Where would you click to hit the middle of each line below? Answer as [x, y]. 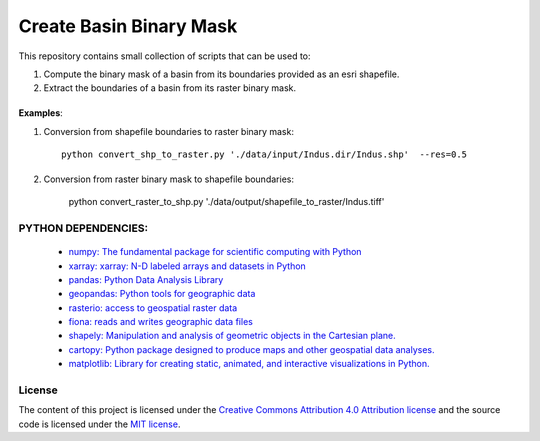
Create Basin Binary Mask [128, 26]
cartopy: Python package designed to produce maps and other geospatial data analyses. [251, 349]
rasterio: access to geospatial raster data [153, 307]
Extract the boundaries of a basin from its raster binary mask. [170, 88]
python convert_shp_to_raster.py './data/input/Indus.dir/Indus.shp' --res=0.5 [264, 154]
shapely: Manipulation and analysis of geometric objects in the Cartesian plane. [232, 336]
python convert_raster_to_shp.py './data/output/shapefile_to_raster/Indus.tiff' [226, 202]
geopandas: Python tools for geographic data [162, 294]
